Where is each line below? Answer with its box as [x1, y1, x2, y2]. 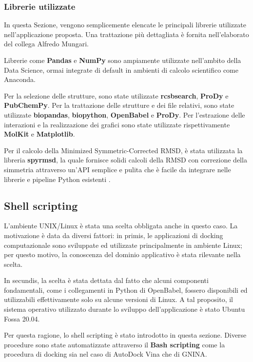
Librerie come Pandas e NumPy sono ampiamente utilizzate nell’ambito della [4, 55, 241, 65]
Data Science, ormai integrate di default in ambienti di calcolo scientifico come [4, 64, 238, 75]
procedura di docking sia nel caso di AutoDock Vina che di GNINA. [4, 349, 207, 359]
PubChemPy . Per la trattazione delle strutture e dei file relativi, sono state [4, 100, 234, 110]
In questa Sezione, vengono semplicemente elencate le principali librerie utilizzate [4, 20, 246, 30]
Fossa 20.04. [4, 313, 40, 323]
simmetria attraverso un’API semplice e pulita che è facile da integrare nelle [4, 164, 231, 174]
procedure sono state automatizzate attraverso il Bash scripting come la [4, 339, 225, 349]
